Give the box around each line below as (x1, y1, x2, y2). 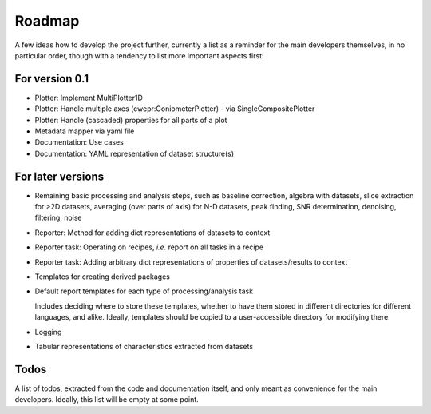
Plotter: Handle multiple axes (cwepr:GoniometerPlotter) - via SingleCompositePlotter (34, 104, 315, 113)
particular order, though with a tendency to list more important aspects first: (14, 50, 264, 60)
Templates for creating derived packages (34, 272, 171, 281)
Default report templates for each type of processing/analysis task (34, 286, 254, 296)
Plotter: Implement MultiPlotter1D (34, 93, 143, 102)
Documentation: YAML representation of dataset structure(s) (34, 149, 235, 158)
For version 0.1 (14, 72, 89, 86)
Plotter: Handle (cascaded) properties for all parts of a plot (34, 115, 227, 125)
